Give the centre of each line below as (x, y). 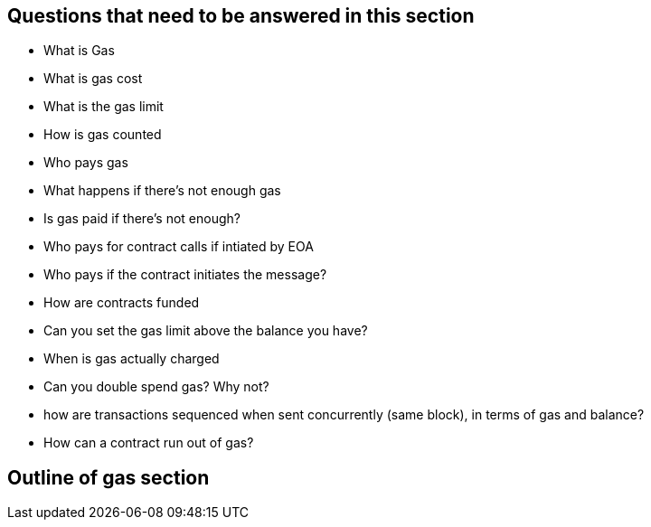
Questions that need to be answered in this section (241, 16)
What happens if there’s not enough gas (162, 191)
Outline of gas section (108, 477)
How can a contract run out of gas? (149, 443)
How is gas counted (103, 135)
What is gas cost (93, 79)
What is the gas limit (104, 107)
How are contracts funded (122, 303)
